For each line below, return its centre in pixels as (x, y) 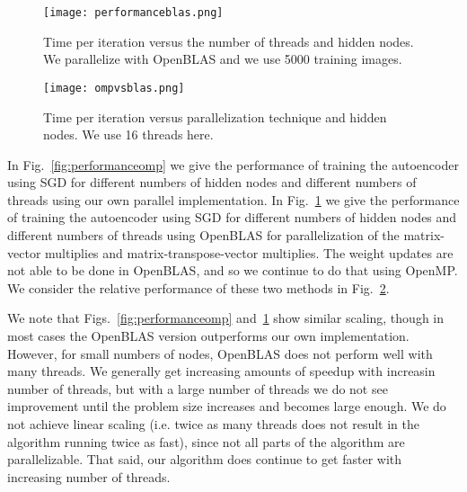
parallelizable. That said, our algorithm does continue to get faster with (205, 459)
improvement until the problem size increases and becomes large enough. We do (227, 406)
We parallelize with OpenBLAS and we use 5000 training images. (223, 59)
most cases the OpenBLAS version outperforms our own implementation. (208, 336)
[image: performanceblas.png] (133, 13)
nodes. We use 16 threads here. (128, 134)
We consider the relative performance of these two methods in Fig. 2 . (198, 287)
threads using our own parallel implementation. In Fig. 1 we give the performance (233, 199)
